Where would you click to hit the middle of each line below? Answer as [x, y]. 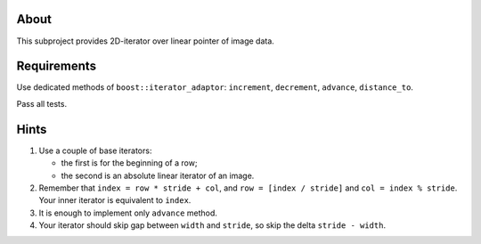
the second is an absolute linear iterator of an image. [158, 175]
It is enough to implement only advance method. [128, 213]
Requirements [57, 66]
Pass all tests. [41, 103]
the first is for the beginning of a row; [129, 163]
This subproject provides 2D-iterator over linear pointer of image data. [146, 41]
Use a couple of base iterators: [95, 150]
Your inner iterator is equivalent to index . [115, 200]
